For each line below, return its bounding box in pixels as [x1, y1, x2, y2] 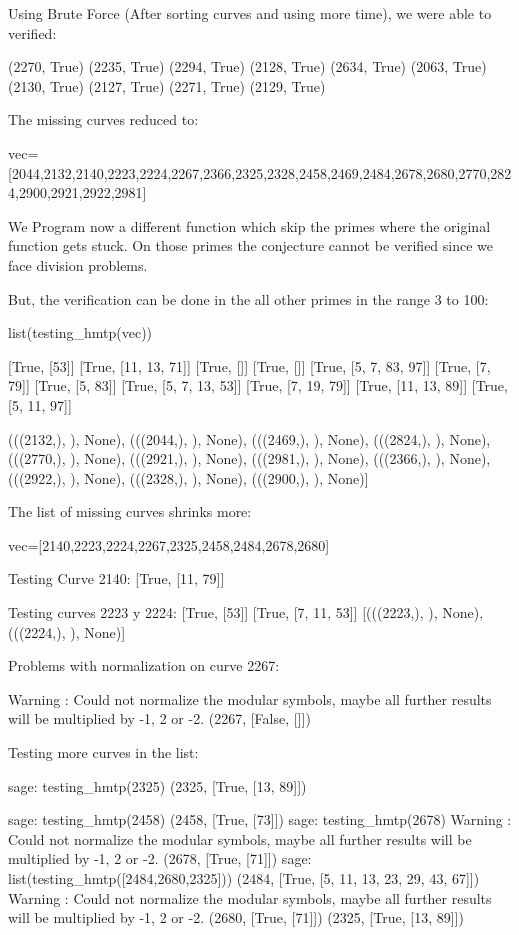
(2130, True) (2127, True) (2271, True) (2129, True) [8, 75, 326, 96]
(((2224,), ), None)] [8, 621, 126, 642]
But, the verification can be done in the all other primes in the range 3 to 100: [8, 288, 489, 309]
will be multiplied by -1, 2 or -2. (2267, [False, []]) [8, 708, 311, 729]
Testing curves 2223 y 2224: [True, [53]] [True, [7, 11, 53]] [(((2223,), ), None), [8, 602, 484, 623]
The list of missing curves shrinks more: [8, 501, 252, 522]
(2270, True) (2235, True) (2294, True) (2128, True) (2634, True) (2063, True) [8, 56, 487, 77]
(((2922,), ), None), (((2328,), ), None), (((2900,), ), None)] [8, 467, 369, 488]
